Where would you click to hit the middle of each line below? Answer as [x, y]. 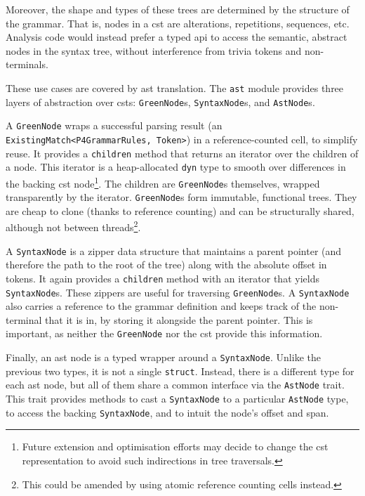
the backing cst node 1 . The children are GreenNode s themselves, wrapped [163, 182]
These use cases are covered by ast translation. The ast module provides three [175, 87]
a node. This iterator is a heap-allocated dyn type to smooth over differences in [176, 167]
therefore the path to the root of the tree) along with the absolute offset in [166, 265]
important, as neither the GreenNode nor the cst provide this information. [164, 333]
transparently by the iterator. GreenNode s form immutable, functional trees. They [181, 197]
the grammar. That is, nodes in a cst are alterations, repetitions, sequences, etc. [178, 23]
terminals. [27, 64]
